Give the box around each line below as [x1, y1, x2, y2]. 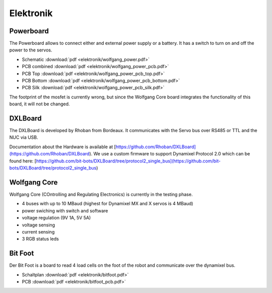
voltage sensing [22, 222, 55, 228]
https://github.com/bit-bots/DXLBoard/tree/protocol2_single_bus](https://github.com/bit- [36, 158, 221, 164]
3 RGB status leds [22, 236, 59, 242]
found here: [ [9, 158, 36, 164]
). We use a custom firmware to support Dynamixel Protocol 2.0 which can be [89, 151, 250, 157]
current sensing [22, 228, 55, 235]
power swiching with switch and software [22, 207, 108, 214]
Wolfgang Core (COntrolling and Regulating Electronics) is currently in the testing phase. [9, 191, 193, 197]
